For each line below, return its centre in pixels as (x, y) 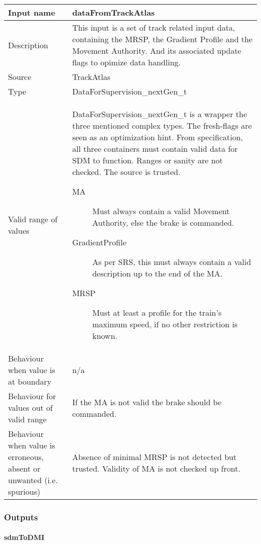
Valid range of (33, 219)
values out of (30, 407)
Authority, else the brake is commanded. (163, 222)
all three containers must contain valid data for (155, 149)
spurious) (24, 491)
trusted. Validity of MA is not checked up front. (156, 468)
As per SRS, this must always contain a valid (172, 262)
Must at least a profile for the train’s (157, 312)
